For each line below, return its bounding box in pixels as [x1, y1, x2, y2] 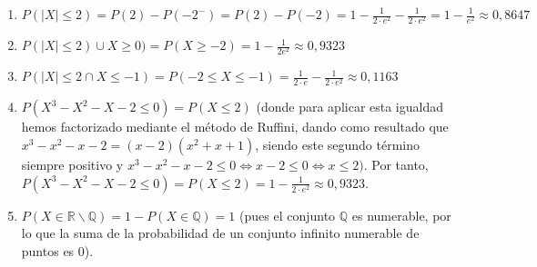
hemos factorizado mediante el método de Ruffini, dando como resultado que [21, 117, 449, 136]
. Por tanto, [363, 155, 429, 174]
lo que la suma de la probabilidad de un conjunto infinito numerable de [21, 223, 420, 242]
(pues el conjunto [239, 205, 336, 224]
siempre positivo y [21, 155, 124, 174]
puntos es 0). [21, 241, 94, 260]
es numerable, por [351, 205, 451, 224]
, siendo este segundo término [255, 135, 420, 154]
